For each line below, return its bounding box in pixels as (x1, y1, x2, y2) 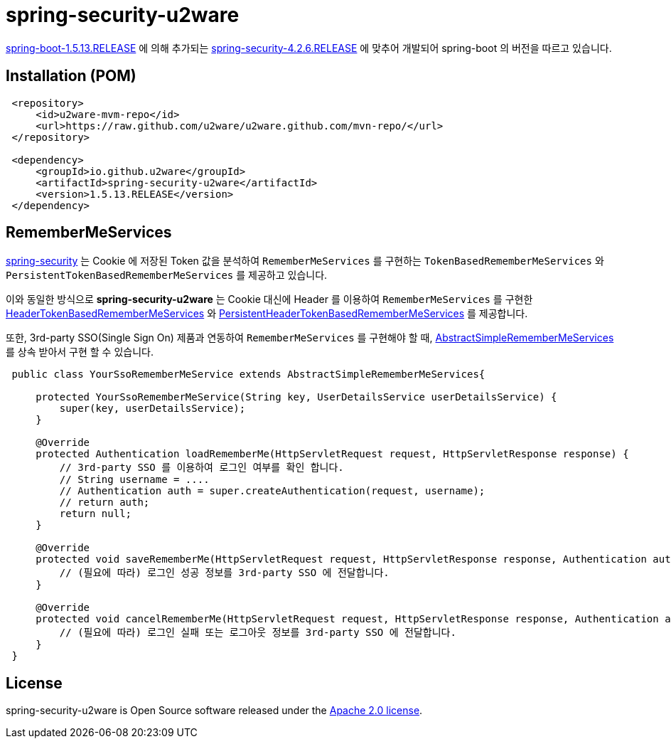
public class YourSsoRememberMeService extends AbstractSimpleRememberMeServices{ (11, 368, 485, 381)
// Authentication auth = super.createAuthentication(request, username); (59, 485, 485, 497)
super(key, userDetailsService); (59, 403, 246, 415)
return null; (59, 508, 132, 520)
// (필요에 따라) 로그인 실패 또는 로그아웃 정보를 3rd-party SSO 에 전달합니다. (59, 627, 456, 639)
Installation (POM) (6, 67, 136, 85)
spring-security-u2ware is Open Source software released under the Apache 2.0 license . (6, 704, 423, 717)
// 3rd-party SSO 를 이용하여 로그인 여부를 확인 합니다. (59, 462, 344, 474)
